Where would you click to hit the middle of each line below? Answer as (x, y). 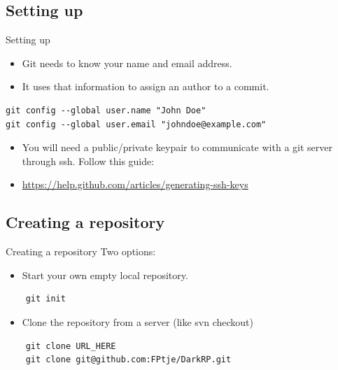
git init (45, 299)
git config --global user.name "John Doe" (106, 110)
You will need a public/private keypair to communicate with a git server (177, 147)
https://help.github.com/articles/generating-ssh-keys (135, 184)
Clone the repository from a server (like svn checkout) (138, 321)
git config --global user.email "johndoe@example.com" (136, 124)
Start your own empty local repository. (105, 275)
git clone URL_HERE (71, 346)
